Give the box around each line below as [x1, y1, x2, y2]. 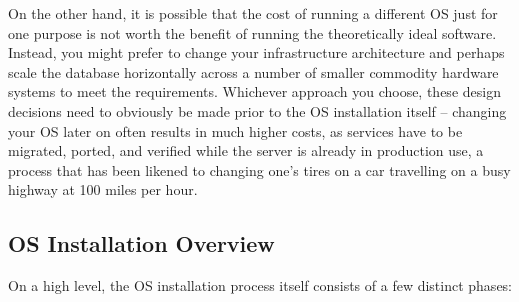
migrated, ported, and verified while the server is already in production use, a [8, 140, 484, 161]
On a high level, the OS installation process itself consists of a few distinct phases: [8, 275, 513, 296]
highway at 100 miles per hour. [8, 179, 198, 200]
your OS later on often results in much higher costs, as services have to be [8, 120, 463, 141]
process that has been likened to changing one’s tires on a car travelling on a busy [8, 159, 511, 180]
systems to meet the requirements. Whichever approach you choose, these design [8, 81, 501, 102]
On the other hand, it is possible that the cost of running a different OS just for [8, 3, 498, 23]
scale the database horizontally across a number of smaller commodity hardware [8, 61, 499, 82]
